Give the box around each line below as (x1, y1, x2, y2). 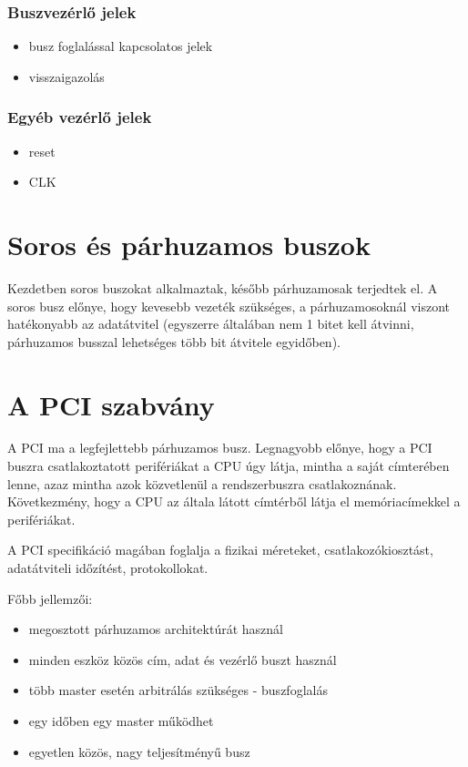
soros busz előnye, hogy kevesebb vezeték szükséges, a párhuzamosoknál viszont (7, 296, 451, 315)
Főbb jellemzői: (7, 588, 93, 608)
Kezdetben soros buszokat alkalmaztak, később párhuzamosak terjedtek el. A (7, 278, 438, 297)
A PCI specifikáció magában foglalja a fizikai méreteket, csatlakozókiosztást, (7, 540, 433, 559)
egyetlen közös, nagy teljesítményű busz (28, 741, 250, 761)
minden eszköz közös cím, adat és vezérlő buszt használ (28, 649, 337, 669)
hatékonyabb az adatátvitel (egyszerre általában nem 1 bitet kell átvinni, (7, 314, 414, 333)
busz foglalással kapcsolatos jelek (28, 36, 213, 56)
